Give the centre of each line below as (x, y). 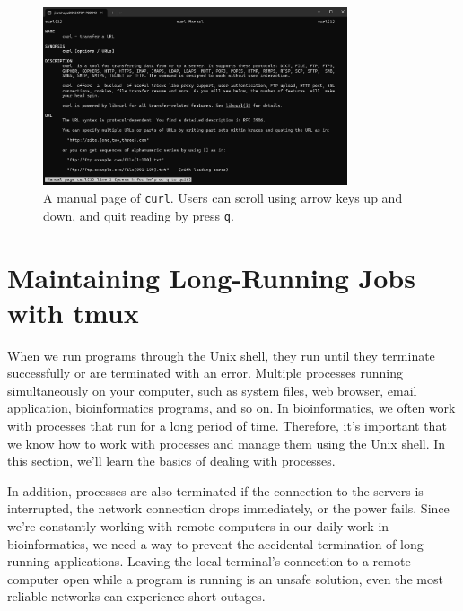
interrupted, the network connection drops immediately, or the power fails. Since (228, 508)
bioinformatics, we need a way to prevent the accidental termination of (202, 543)
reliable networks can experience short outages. (136, 596)
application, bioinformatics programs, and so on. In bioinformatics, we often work (231, 408)
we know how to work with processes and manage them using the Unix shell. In (227, 443)
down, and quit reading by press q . (139, 215)
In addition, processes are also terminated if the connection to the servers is (215, 490)
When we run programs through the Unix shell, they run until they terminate (221, 355)
